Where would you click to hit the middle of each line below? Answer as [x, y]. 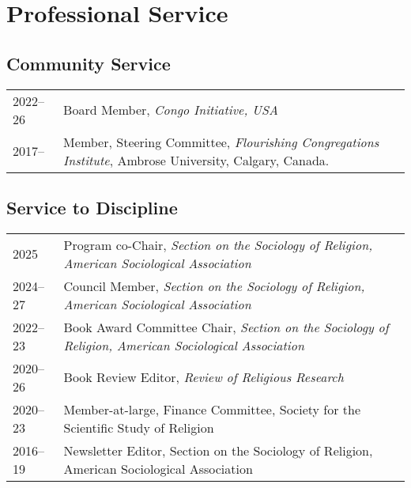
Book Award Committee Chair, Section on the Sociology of [226, 327]
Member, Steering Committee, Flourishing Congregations [221, 142]
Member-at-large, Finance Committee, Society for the [212, 409]
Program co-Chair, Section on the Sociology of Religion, [218, 244]
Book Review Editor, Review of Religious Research [204, 377]
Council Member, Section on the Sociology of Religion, [214, 286]
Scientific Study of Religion [139, 427]
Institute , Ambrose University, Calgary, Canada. [196, 160]
